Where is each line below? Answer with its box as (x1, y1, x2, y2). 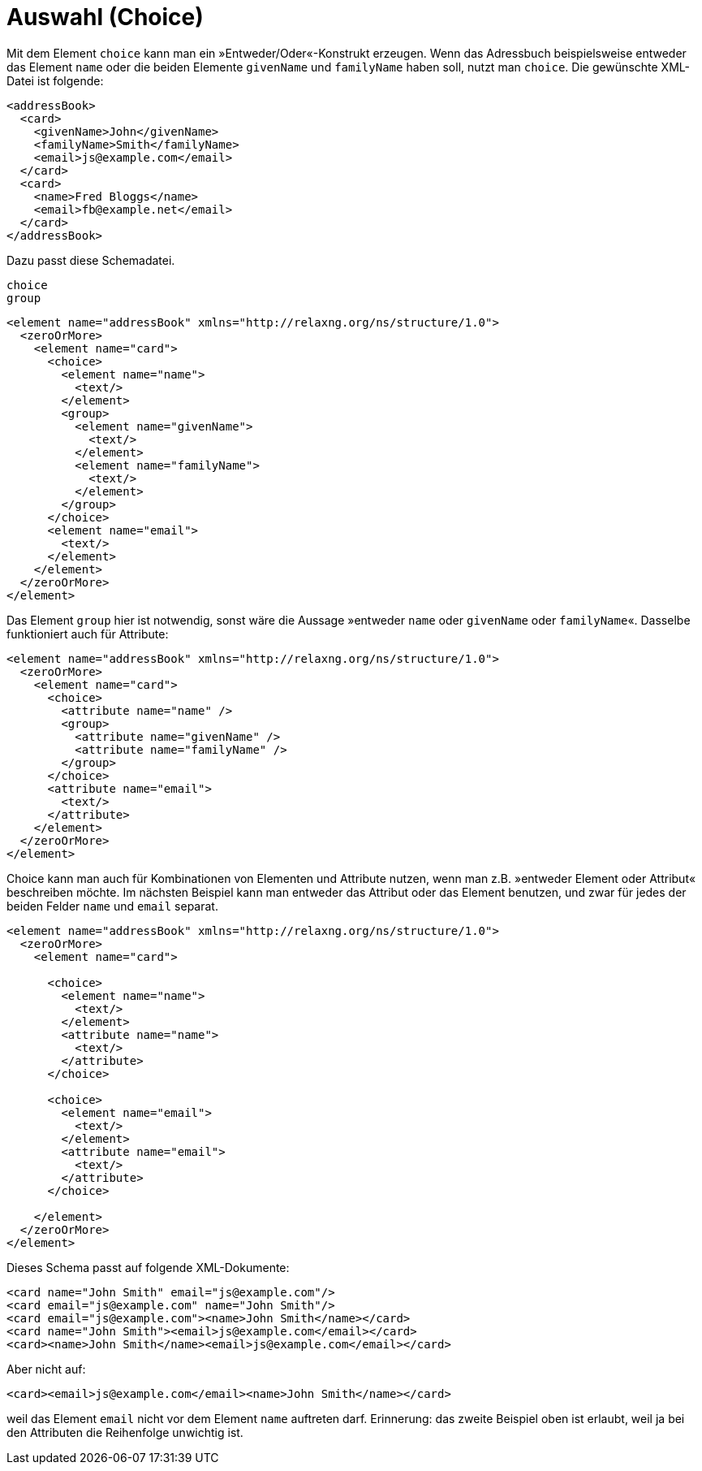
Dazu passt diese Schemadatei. (6, 253, 175, 267)
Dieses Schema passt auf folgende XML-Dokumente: (6, 1260, 290, 1274)
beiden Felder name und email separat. (6, 898, 218, 913)
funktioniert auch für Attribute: (6, 626, 169, 641)
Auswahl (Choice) (6, 3, 204, 31)
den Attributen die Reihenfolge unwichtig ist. (6, 1425, 243, 1439)
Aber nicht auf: (6, 1361, 86, 1376)
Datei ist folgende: (6, 73, 104, 88)
